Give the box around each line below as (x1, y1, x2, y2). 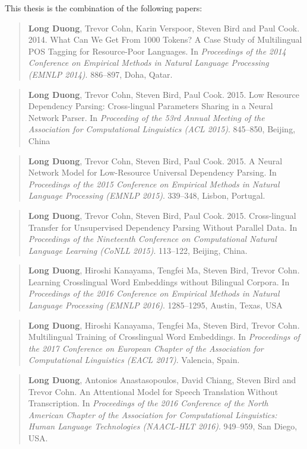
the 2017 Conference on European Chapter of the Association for (28, 342, 264, 354)
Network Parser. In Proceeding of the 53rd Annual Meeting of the (28, 111, 265, 123)
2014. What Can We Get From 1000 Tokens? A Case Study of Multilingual (28, 33, 302, 46)
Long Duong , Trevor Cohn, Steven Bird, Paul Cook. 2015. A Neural (28, 154, 283, 167)
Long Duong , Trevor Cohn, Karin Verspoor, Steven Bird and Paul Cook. (28, 21, 300, 34)
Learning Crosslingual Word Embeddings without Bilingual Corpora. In (28, 275, 290, 288)
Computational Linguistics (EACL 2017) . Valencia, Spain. (28, 354, 240, 366)
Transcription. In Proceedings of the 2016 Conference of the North (28, 397, 268, 409)
